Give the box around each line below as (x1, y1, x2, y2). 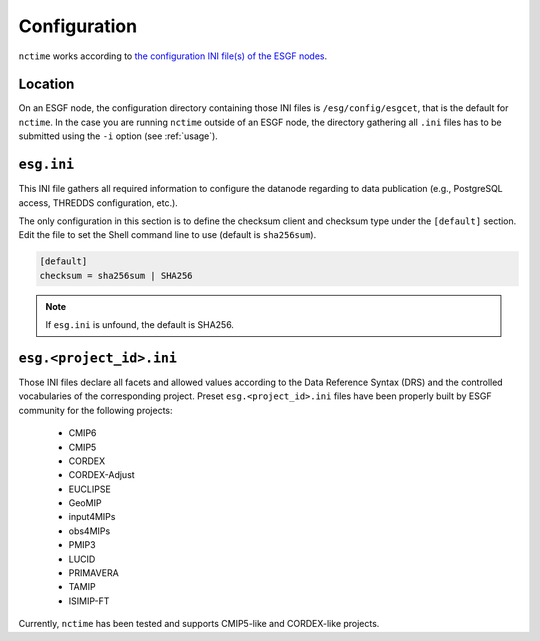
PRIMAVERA (68, 567, 119, 579)
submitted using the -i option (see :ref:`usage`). (18, 130, 219, 142)
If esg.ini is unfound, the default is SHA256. (45, 319, 235, 331)
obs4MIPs (68, 525, 111, 537)
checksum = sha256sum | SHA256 (39, 270, 194, 281)
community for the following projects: (18, 404, 174, 416)
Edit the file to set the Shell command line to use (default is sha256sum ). (18, 229, 317, 241)
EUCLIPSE (68, 483, 112, 495)
